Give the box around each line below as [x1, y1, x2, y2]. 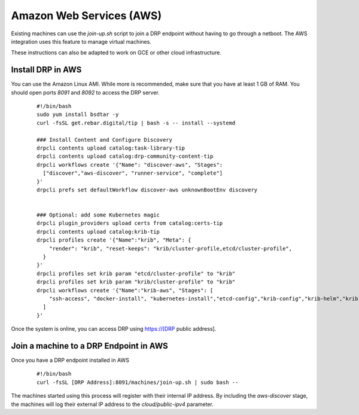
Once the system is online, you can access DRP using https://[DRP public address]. [11, 325, 217, 332]
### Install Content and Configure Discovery [36, 136, 173, 143]
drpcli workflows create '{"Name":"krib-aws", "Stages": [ [36, 287, 214, 294]
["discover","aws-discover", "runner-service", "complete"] [42, 170, 223, 176]
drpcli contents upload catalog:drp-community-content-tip [36, 153, 214, 160]
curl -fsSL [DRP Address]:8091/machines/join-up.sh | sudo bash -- [36, 379, 239, 386]
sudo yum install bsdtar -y [36, 111, 119, 118]
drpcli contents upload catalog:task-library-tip [36, 144, 185, 151]
